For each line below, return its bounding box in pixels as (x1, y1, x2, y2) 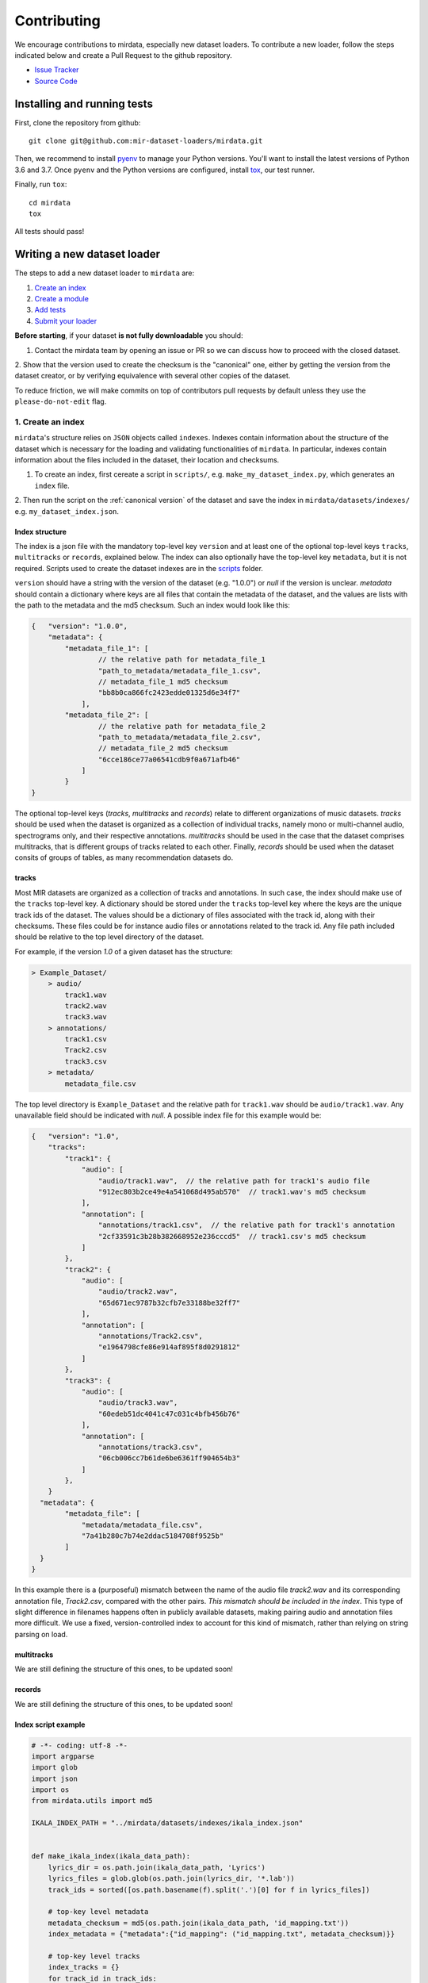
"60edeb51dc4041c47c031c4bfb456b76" (97, 1409, 241, 1418)
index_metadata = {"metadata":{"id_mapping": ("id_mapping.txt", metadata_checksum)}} (48, 1930, 396, 1939)
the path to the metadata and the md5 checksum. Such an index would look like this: (14, 600, 291, 610)
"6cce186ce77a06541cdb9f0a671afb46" (97, 754, 241, 764)
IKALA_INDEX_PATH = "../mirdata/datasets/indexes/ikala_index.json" (31, 1819, 304, 1828)
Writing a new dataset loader (14, 247, 161, 261)
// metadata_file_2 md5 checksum (97, 744, 228, 753)
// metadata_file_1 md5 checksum (97, 677, 228, 686)
